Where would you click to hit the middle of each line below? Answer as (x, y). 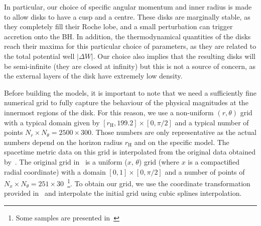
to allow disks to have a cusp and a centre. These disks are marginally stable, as (127, 16)
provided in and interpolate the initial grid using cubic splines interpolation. (123, 193)
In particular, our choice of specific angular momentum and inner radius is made (128, 7)
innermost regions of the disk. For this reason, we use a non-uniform (109, 112)
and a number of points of (205, 171)
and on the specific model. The (182, 142)
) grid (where (159, 161)
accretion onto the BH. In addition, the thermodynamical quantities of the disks (127, 36)
